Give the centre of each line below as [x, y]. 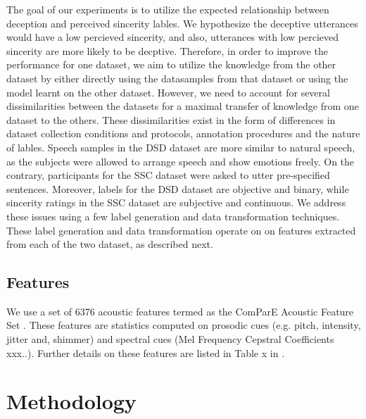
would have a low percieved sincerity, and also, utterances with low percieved [173, 37]
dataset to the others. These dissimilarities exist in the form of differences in [171, 119]
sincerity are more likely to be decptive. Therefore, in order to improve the [167, 50]
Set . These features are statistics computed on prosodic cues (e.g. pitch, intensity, [184, 325]
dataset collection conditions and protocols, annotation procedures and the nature [183, 133]
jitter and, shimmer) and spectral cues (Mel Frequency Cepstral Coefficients [170, 339]
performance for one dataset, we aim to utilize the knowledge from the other [171, 64]
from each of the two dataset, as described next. [110, 244]
